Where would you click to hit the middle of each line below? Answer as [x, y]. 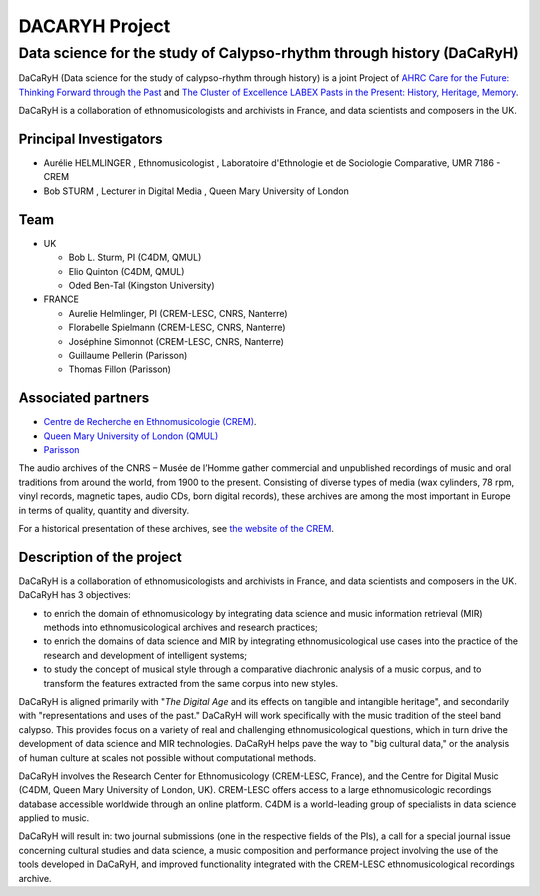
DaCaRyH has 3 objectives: [75, 595]
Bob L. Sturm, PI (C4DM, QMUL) [135, 257]
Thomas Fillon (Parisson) [120, 369]
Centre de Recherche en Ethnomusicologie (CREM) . [150, 422]
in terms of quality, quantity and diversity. [104, 510]
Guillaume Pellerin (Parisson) [128, 355]
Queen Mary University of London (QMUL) [131, 436]
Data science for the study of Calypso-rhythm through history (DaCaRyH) [268, 53]
